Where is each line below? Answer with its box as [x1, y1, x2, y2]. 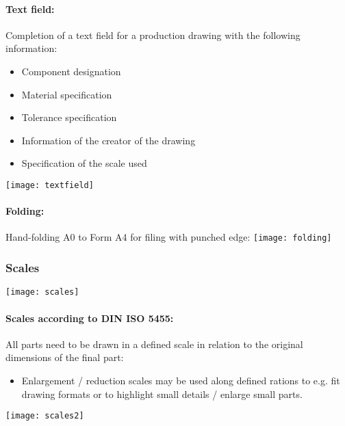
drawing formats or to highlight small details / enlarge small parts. [21, 386, 303, 401]
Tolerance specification [21, 110, 117, 124]
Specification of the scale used [21, 156, 147, 170]
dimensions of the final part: [5, 350, 124, 364]
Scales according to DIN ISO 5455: [5, 310, 174, 325]
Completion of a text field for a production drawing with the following [5, 27, 301, 42]
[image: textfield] [5, 180, 94, 190]
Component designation [21, 64, 121, 78]
